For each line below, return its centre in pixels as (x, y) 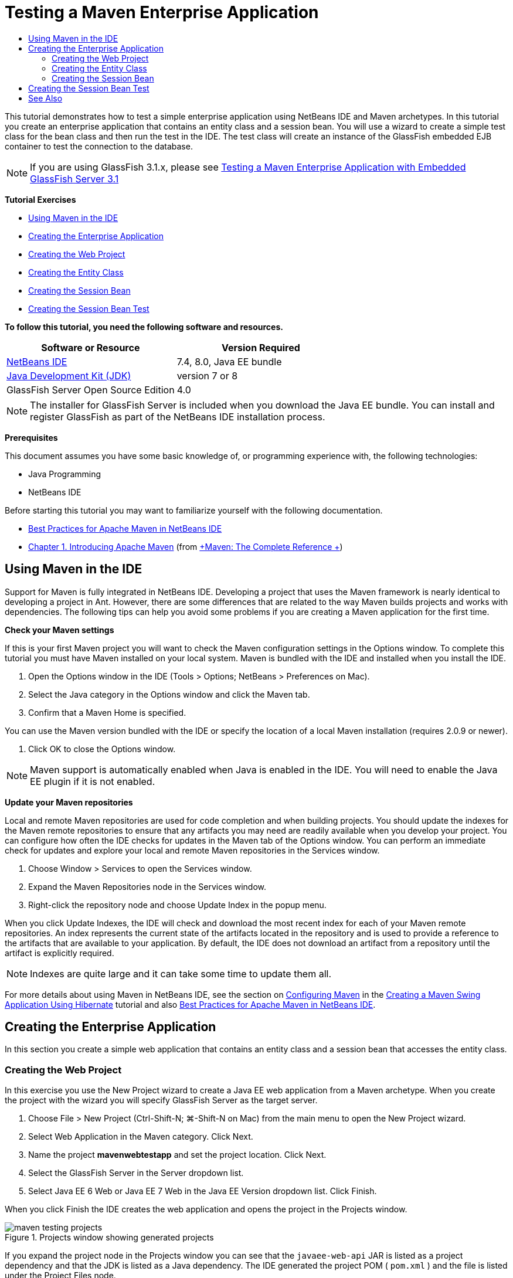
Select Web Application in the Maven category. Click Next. (141, 1137)
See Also (45, 98)
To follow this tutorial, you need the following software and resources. (144, 327)
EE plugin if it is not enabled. (93, 781)
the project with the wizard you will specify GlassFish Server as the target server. (161, 1100)
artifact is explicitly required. (60, 953)
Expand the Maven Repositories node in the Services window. (147, 886)
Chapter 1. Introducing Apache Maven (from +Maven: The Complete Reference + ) (186, 546)
